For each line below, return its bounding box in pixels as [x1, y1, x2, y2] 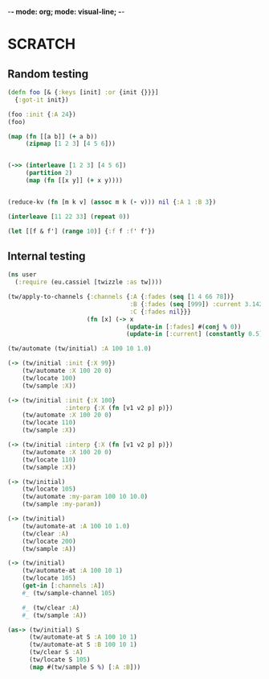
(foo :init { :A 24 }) [7, 110, 77, 118]
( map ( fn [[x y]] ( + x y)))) [25, 176, 124, 184]
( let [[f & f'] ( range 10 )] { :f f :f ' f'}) [7, 227, 156, 235]
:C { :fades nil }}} [129, 308, 192, 316]
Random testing [7, 67, 89, 81]
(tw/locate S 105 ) [28, 656, 91, 664]
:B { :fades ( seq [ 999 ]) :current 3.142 [129, 300, 263, 308]
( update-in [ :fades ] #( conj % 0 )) [126, 322, 242, 331]
